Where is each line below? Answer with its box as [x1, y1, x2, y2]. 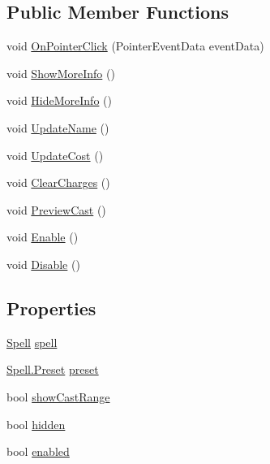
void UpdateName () [6, 119, 109, 136]
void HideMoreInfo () [6, 92, 112, 109]
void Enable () [6, 228, 79, 245]
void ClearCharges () [6, 174, 110, 191]
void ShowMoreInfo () [6, 64, 115, 81]
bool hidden [6, 415, 66, 432]
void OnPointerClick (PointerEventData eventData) [6, 37, 264, 54]
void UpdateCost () [6, 146, 104, 163]
